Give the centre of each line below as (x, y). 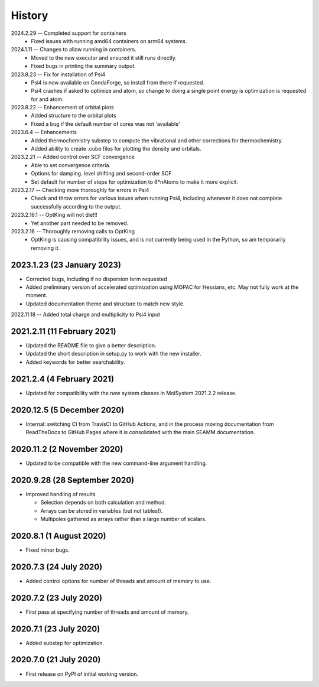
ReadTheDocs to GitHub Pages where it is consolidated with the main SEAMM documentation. (140, 432)
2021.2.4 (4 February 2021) (63, 379)
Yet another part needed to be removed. (80, 223)
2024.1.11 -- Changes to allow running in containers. (74, 50)
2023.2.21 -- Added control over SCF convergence (73, 157)
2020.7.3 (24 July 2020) (57, 567)
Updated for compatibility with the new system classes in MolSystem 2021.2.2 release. (131, 393)
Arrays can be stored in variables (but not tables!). (102, 510)
